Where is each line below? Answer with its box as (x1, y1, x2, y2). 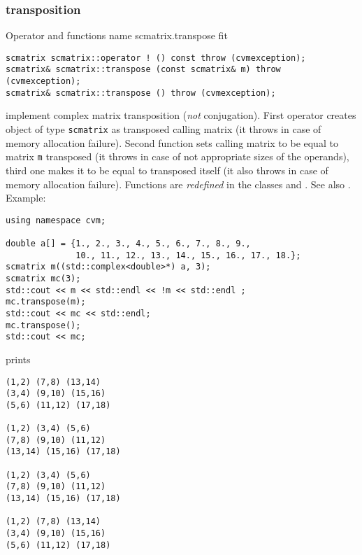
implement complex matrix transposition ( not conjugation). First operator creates (6, 108, 356, 122)
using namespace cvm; (6, 215, 106, 225)
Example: (6, 190, 46, 205)
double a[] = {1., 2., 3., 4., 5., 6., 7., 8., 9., (6, 239, 251, 249)
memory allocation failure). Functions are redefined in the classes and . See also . (6, 176, 351, 191)
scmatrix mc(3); (6, 274, 81, 283)
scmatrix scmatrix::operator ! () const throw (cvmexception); (6, 52, 306, 63)
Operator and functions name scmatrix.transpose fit (6, 28, 228, 43)
